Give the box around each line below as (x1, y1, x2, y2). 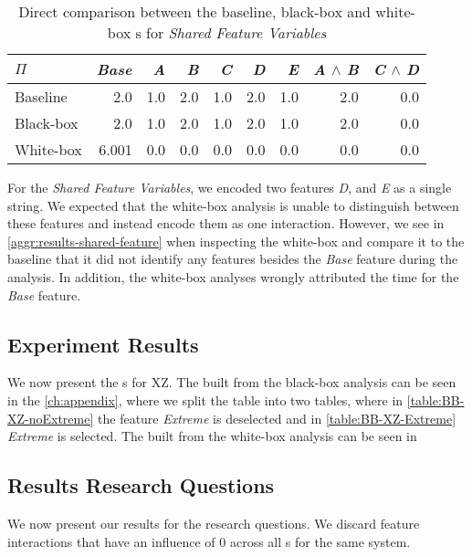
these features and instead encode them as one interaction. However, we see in (7, 214, 445, 233)
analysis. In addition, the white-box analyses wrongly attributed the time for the (7, 267, 459, 286)
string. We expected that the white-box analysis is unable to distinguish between (7, 195, 459, 215)
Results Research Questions (7, 471, 275, 499)
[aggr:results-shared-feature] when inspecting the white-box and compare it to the (7, 231, 465, 250)
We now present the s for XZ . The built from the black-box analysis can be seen (7, 373, 456, 392)
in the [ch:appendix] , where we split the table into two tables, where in (7, 390, 404, 409)
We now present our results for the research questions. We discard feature (7, 513, 420, 532)
